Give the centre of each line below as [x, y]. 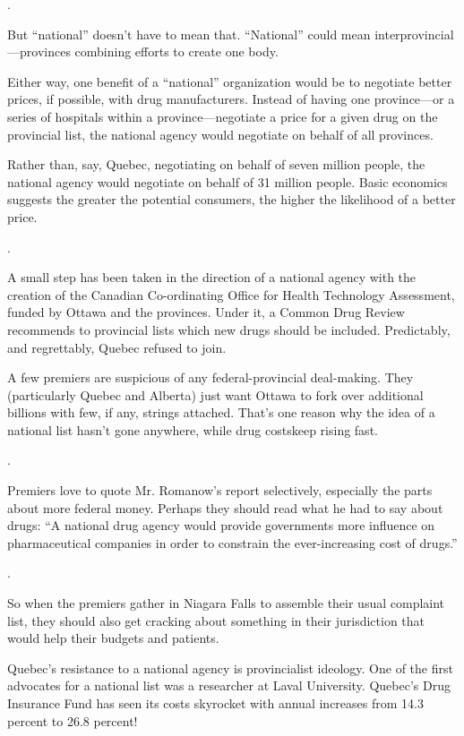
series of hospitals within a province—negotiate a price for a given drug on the [223, 116]
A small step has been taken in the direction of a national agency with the [212, 277]
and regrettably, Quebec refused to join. [117, 347]
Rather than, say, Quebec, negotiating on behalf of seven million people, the [216, 164]
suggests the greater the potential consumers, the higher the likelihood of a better [232, 199]
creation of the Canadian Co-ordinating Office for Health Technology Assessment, [231, 294]
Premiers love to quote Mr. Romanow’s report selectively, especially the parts [220, 490]
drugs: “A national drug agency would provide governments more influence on [221, 525]
